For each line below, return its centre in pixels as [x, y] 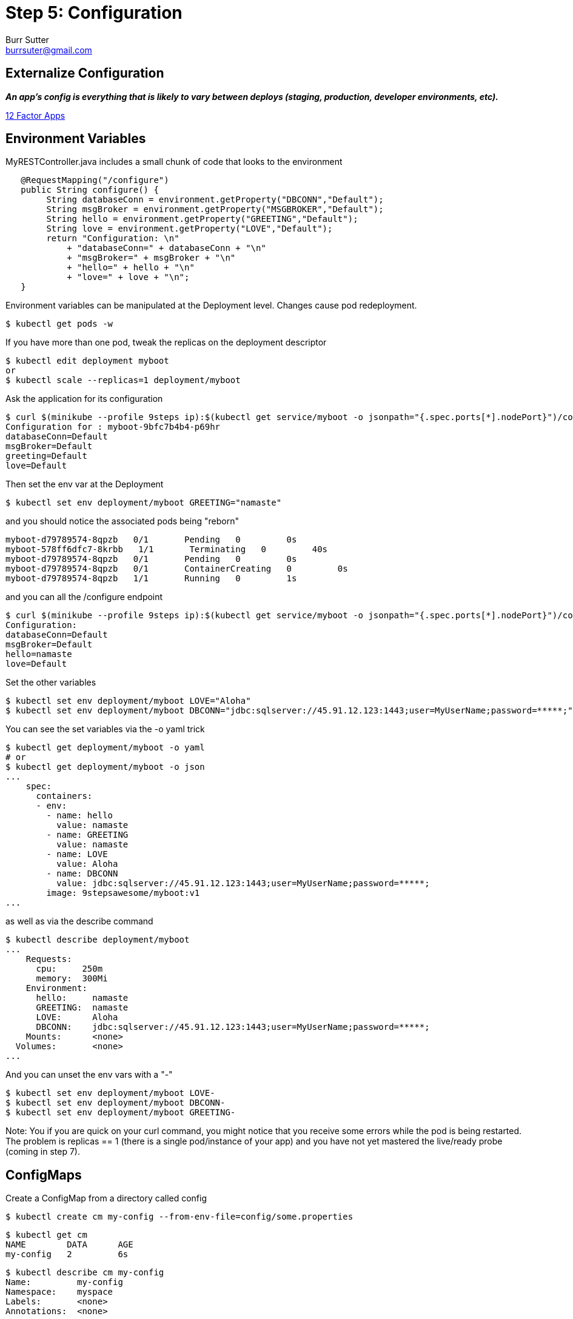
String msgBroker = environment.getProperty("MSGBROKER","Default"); [215, 209]
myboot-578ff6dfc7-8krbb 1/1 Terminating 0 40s [167, 549]
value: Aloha [87, 864]
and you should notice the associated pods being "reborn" [122, 521]
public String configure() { [90, 190]
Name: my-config [64, 1282]
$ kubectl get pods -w [59, 324]
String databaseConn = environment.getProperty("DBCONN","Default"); [215, 200]
